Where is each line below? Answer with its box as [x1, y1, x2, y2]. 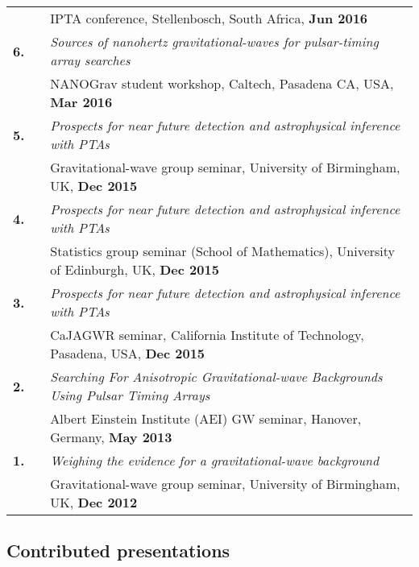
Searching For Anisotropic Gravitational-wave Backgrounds [50, 367, 383, 386]
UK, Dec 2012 [50, 493, 138, 511]
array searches [50, 51, 131, 69]
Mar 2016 [50, 93, 113, 111]
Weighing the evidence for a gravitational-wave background [50, 451, 380, 470]
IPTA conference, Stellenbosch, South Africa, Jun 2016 [50, 9, 368, 27]
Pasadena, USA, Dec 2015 [50, 344, 205, 362]
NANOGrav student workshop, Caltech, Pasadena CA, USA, [50, 74, 394, 93]
